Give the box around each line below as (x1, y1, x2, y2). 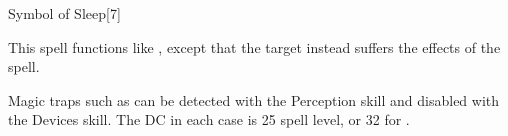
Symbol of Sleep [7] (8, 3, 121, 23)
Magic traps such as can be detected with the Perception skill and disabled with (8, 89, 500, 110)
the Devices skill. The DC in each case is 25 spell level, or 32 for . (8, 109, 410, 130)
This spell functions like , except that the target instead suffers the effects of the (8, 36, 501, 57)
